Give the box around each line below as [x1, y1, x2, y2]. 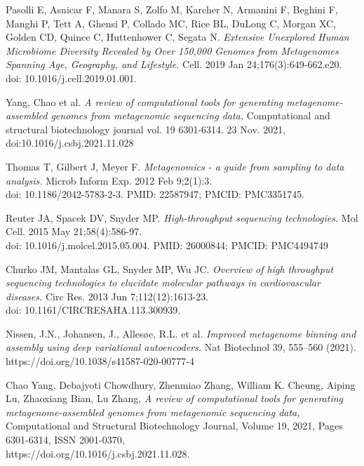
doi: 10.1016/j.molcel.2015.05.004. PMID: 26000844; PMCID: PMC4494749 [6, 237, 328, 252]
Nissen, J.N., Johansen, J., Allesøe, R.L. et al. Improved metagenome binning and [6, 326, 356, 340]
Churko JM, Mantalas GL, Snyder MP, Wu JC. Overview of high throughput [6, 261, 334, 276]
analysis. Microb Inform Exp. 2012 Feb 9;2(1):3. [6, 173, 213, 187]
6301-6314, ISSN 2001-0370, [6, 432, 125, 447]
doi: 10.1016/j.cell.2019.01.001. [6, 70, 137, 85]
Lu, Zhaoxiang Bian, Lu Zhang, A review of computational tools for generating [6, 391, 344, 406]
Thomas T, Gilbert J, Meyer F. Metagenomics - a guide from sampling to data [6, 159, 344, 173]
